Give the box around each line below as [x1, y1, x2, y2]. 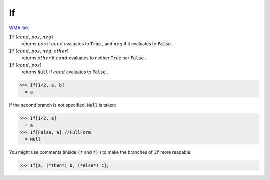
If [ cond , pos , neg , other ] [9, 48, 69, 54]
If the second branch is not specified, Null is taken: [9, 102, 117, 108]
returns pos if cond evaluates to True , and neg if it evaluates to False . [21, 41, 174, 47]
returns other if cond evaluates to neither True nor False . [21, 55, 147, 61]
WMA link [9, 25, 29, 31]
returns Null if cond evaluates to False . [21, 69, 108, 75]
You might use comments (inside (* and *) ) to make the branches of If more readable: [9, 149, 192, 155]
